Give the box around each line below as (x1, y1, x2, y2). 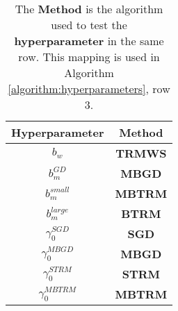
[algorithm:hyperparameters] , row (8, 81, 170, 96)
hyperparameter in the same (14, 33, 164, 49)
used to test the (51, 17, 127, 33)
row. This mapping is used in (18, 49, 160, 65)
